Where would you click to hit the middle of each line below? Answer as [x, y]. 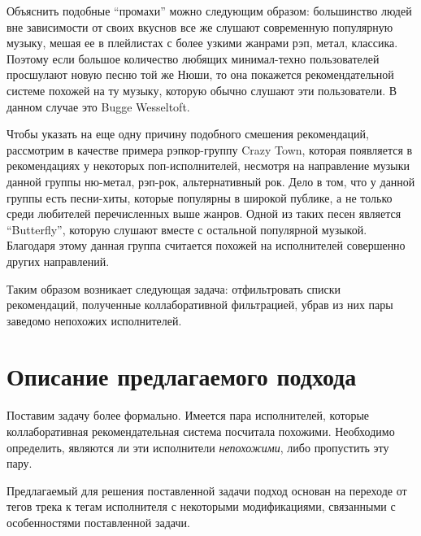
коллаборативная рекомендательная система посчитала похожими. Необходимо [201, 431]
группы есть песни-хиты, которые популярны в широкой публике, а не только [200, 197]
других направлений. [58, 261]
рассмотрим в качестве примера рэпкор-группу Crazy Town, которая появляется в [210, 149]
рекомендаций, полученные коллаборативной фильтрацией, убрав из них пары [200, 305]
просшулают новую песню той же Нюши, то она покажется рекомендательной [200, 74]
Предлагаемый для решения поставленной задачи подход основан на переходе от [207, 490]
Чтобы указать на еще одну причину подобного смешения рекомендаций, [188, 134]
